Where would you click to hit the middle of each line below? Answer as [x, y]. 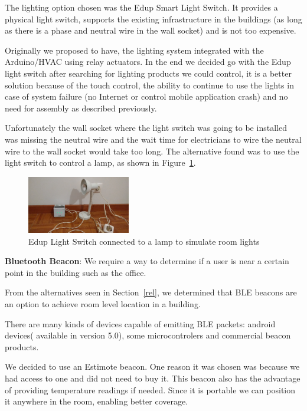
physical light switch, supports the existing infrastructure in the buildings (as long [153, 19]
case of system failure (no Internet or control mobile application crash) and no [146, 96]
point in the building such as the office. [76, 272]
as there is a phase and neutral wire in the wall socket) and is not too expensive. [151, 30]
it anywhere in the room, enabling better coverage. [97, 401]
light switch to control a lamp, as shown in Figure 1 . [100, 162]
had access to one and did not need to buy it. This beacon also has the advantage [153, 378]
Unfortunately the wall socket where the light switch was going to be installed [146, 128]
